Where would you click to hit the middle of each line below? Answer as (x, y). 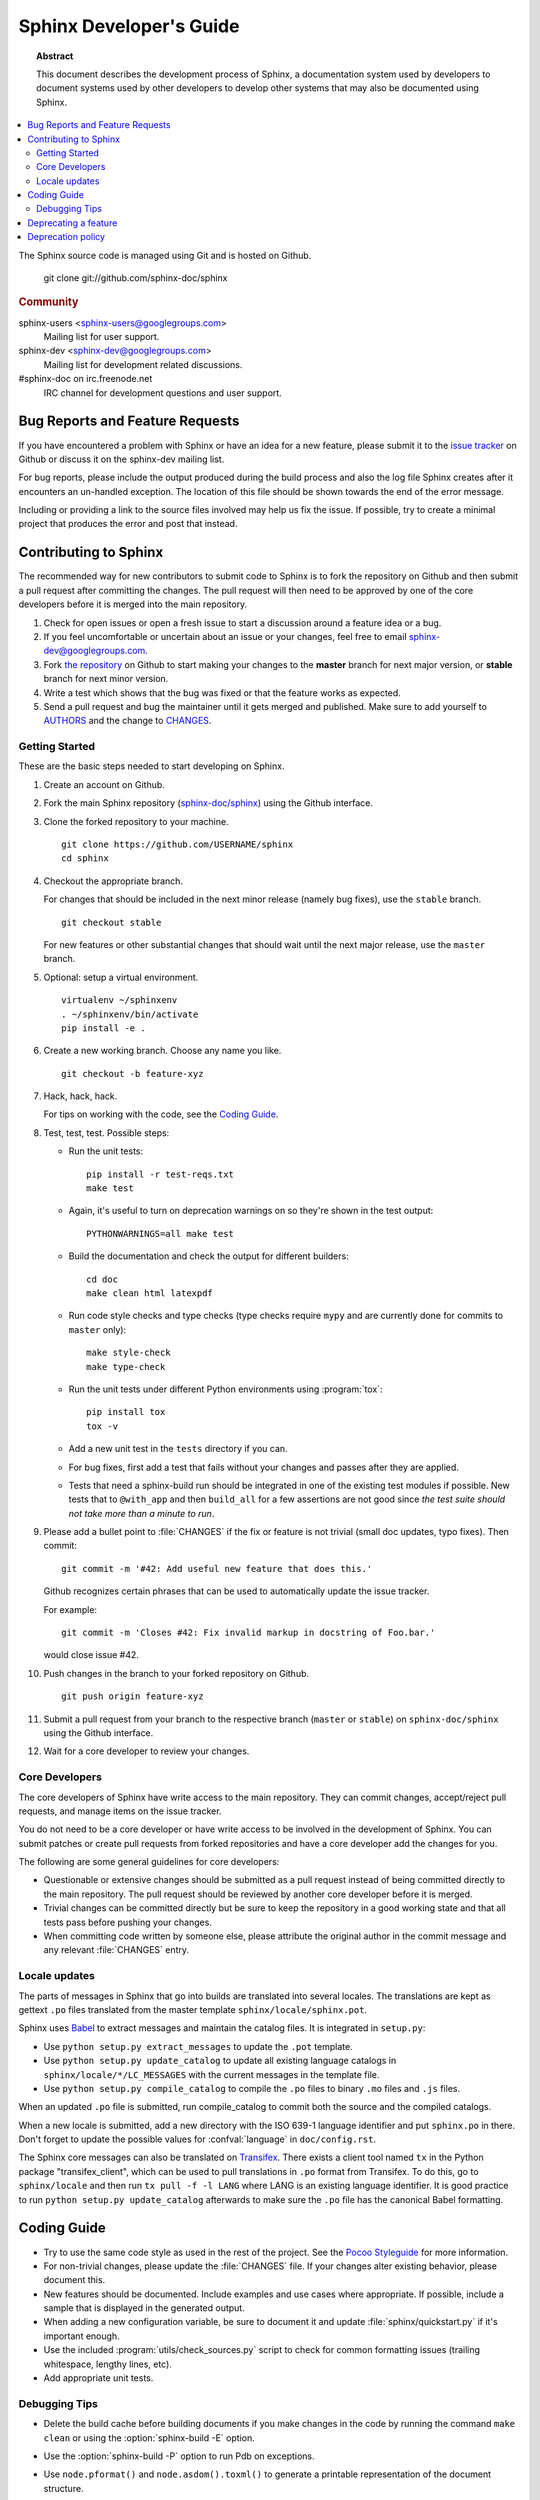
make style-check (128, 1353)
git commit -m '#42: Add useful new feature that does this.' (217, 1568)
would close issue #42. (91, 1655)
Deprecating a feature (72, 222)
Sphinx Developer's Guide (129, 26)
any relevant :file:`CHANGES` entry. (116, 1950)
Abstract (55, 56)
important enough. (81, 2336)
